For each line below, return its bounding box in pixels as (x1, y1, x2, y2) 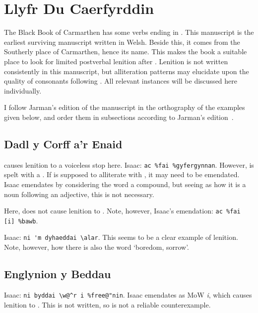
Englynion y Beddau (4, 266, 111, 282)
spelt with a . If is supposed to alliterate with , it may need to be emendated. (4, 169, 240, 180)
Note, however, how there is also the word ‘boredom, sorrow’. (4, 242, 189, 252)
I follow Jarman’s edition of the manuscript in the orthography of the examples (4, 102, 245, 112)
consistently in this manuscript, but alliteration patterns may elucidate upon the (4, 66, 249, 76)
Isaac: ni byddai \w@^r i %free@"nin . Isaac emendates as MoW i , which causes (4, 289, 252, 300)
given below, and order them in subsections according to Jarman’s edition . (4, 111, 234, 122)
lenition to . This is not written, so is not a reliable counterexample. (4, 299, 211, 310)
